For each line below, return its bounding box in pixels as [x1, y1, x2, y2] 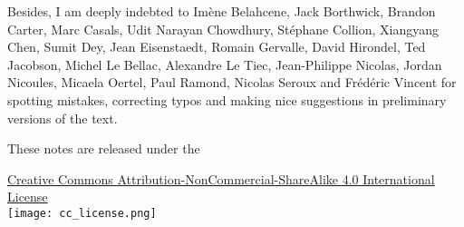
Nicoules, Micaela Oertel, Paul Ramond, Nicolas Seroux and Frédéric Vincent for [7, 73, 457, 92]
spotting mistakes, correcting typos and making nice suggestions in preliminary [7, 90, 447, 109]
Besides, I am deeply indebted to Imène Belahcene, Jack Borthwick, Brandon [7, 2, 436, 20]
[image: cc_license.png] [7, 206, 157, 220]
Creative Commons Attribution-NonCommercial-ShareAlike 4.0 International [7, 169, 435, 188]
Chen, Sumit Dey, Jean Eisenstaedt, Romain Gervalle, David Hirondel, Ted [7, 37, 426, 56]
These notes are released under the [7, 139, 200, 158]
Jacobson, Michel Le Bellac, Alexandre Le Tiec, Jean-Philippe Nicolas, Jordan [7, 54, 442, 74]
